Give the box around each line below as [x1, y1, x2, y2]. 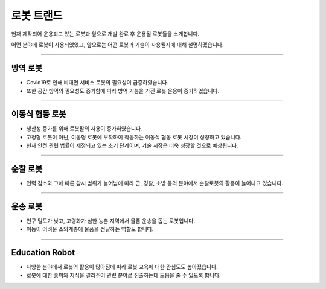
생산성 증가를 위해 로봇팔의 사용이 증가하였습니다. [26, 125, 143, 132]
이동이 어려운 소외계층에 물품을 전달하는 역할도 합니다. [26, 226, 154, 233]
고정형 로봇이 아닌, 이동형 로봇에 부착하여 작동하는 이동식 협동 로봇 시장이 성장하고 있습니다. [26, 133, 242, 141]
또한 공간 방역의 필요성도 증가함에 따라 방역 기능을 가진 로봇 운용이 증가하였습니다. [26, 87, 220, 95]
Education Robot [11, 247, 75, 258]
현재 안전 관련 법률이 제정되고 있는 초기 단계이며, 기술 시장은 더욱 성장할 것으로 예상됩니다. [26, 142, 238, 149]
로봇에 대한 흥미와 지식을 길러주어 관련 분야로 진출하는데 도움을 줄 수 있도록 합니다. [26, 272, 221, 279]
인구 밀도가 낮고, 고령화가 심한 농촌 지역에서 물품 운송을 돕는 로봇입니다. [26, 217, 196, 224]
